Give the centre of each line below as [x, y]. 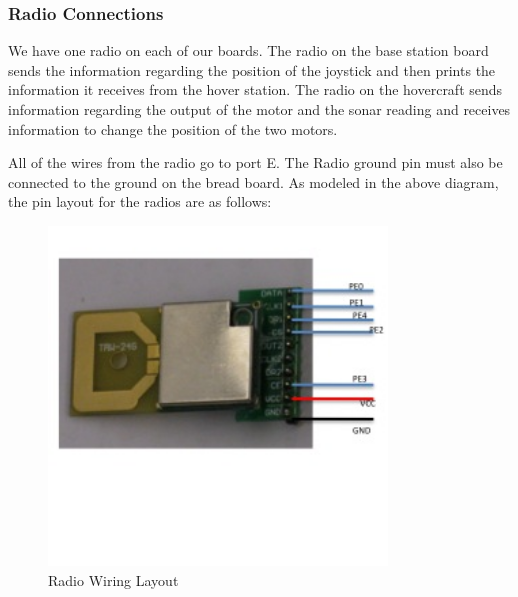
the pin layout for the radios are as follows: [140, 201]
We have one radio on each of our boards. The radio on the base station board [248, 50]
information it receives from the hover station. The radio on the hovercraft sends [255, 89]
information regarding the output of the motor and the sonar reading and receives [259, 109]
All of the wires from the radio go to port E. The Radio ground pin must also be [255, 162]
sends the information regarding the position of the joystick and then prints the [252, 69]
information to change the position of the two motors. [173, 128]
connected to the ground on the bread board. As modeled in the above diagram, [253, 181]
